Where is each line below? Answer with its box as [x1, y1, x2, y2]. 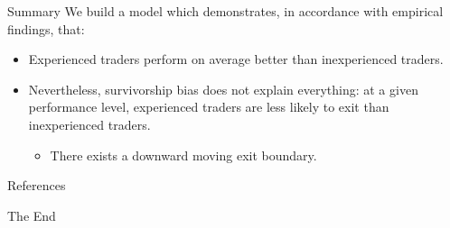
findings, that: [7, 19, 85, 38]
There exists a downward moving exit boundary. [50, 145, 317, 164]
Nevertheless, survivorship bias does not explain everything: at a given [28, 79, 418, 98]
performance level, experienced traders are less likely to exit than [28, 97, 389, 116]
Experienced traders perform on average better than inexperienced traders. [28, 50, 444, 68]
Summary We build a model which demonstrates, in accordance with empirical [7, 2, 444, 20]
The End [7, 205, 56, 224]
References [7, 176, 66, 195]
